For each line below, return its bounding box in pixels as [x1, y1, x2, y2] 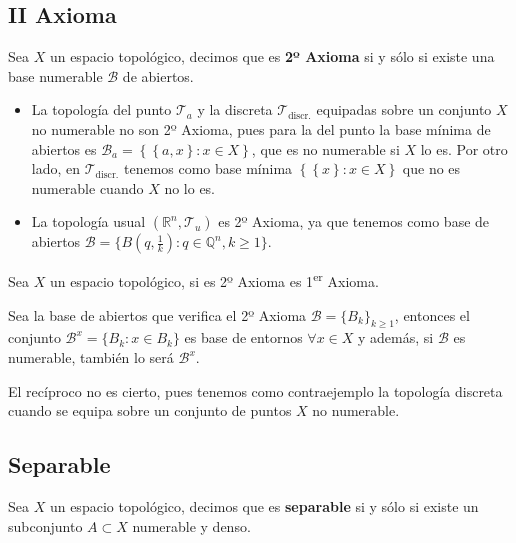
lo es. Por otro [420, 138, 508, 159]
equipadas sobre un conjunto [316, 99, 492, 120]
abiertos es [31, 138, 97, 159]
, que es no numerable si [251, 138, 400, 159]
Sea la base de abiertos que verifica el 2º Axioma [8, 304, 307, 325]
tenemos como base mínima [123, 158, 293, 179]
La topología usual [31, 211, 146, 232]
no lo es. [164, 177, 216, 198]
